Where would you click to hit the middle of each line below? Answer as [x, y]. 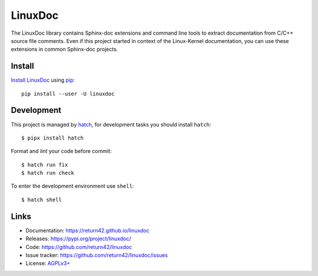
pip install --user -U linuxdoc [68, 94]
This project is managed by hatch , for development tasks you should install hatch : [111, 124]
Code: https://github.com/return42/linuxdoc [79, 247]
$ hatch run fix [45, 164]
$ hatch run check [48, 173]
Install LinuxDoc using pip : [43, 80]
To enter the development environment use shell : [72, 186]
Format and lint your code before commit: [61, 151]
